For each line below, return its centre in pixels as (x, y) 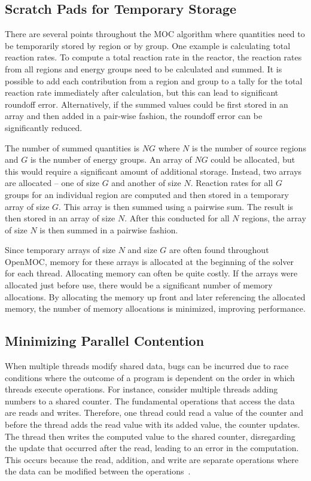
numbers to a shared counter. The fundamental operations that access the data (150, 401)
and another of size (146, 183)
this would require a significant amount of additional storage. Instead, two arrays (153, 171)
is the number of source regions (249, 147)
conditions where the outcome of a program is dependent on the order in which (150, 377)
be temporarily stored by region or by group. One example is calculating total (148, 45)
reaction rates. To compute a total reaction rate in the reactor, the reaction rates (153, 57)
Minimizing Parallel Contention (105, 341)
